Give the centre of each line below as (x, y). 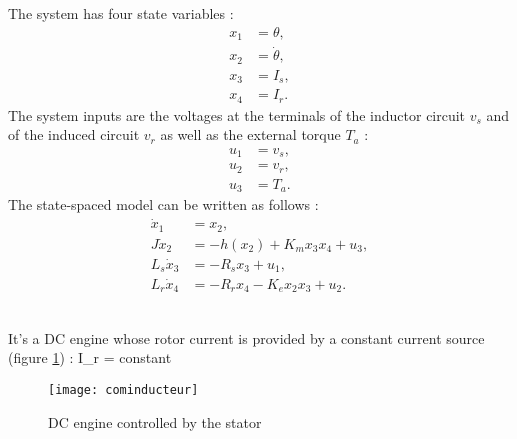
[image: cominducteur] (123, 389)
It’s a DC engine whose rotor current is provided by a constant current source (246, 337)
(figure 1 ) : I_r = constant (90, 357)
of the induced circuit (74, 134)
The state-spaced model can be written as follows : (163, 204)
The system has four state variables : (121, 13)
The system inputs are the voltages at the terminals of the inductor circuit (237, 114)
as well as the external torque (250, 134)
